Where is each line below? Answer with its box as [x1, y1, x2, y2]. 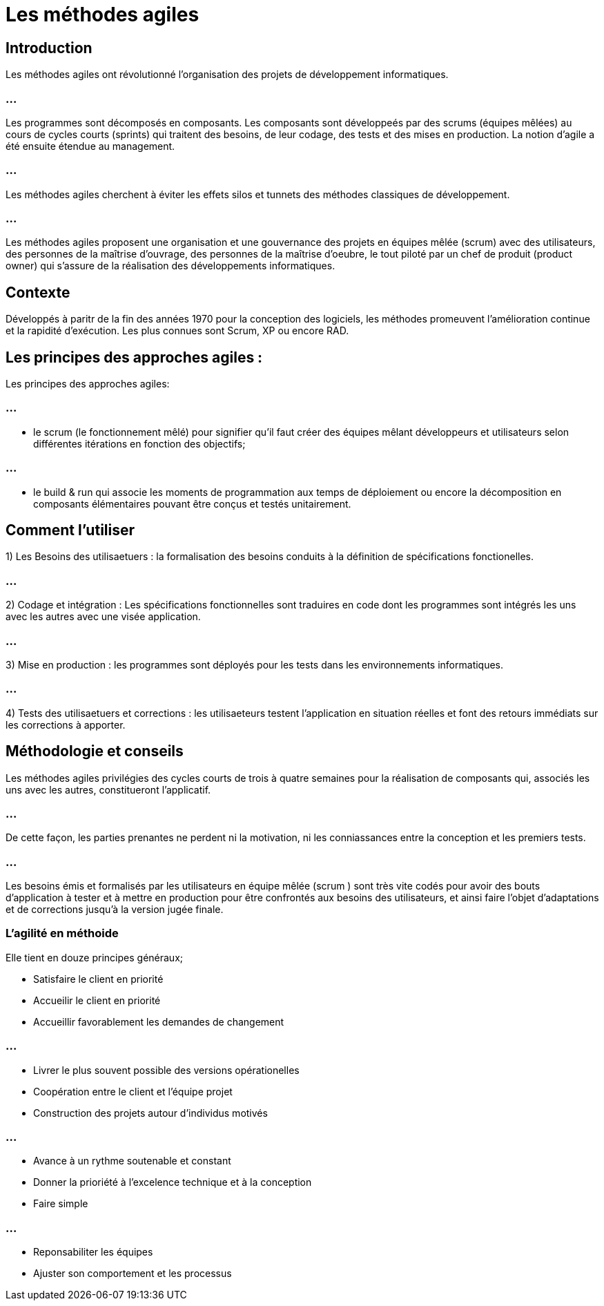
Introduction [6, 39, 92, 57]
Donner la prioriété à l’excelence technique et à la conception [33, 1176, 312, 1189]
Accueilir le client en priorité [33, 994, 161, 1006]
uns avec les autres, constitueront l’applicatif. [6, 783, 211, 796]
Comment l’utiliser [6, 521, 135, 539]
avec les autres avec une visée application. [6, 611, 201, 623]
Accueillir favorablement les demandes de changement [33, 1015, 284, 1028]
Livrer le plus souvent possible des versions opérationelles [33, 1064, 300, 1076]
